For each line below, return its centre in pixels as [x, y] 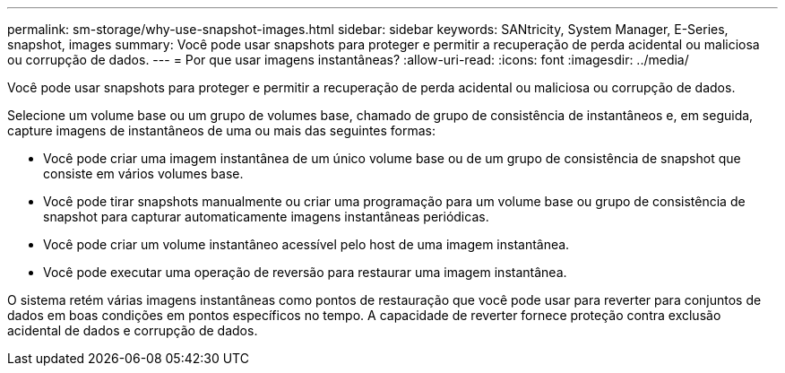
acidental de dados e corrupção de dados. [133, 330]
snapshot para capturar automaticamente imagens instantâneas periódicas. [266, 217]
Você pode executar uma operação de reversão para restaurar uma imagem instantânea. [305, 272]
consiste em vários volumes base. [143, 173]
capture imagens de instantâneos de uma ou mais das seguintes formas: [222, 130]
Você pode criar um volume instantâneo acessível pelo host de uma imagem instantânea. [306, 244]
